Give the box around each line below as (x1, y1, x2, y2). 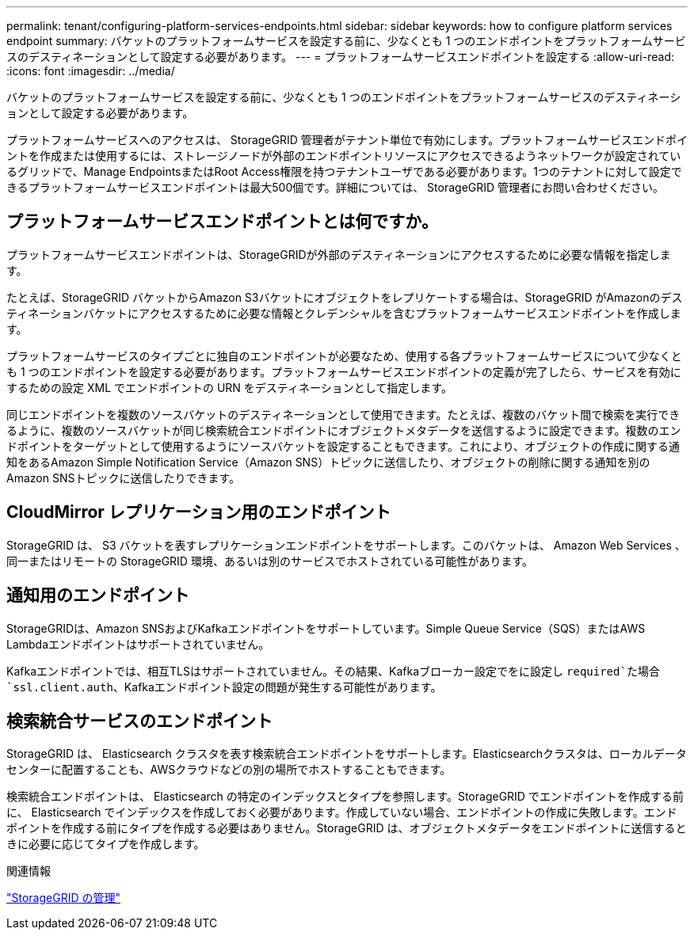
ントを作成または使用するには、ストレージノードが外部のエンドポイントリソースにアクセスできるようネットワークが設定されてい (6, 149, 681, 162)
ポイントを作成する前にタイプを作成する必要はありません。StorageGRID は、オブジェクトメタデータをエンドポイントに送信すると (6, 821, 687, 835)
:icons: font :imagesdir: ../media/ (6, 64, 175, 78)
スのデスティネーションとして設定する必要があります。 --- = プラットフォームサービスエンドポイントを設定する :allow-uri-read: (6, 50, 675, 63)
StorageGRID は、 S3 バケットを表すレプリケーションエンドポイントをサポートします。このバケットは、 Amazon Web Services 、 (6, 538, 686, 552)
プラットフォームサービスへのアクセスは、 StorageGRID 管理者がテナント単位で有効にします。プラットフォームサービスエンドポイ (6, 133, 688, 146)
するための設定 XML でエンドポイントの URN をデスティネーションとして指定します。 (6, 380, 452, 394)
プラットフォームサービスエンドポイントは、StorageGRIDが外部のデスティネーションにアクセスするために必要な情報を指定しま (6, 247, 671, 261)
